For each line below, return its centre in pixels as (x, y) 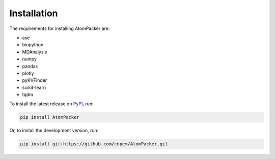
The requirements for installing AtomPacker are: (60, 28)
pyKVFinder (35, 80)
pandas (30, 66)
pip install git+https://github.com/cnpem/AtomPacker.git (94, 144)
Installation (34, 13)
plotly (28, 73)
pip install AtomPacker (50, 117)
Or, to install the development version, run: (54, 131)
